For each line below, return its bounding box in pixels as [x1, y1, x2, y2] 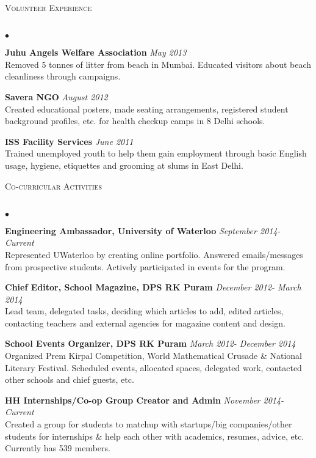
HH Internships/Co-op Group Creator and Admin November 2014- [5, 393, 284, 406]
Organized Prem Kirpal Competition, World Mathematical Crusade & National [5, 349, 303, 362]
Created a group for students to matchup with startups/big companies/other [5, 418, 292, 430]
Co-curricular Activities [5, 179, 102, 192]
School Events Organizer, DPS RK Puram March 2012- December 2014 [5, 337, 296, 350]
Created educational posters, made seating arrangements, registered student [5, 102, 289, 115]
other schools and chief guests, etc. [5, 373, 134, 386]
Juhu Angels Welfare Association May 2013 [5, 46, 187, 59]
